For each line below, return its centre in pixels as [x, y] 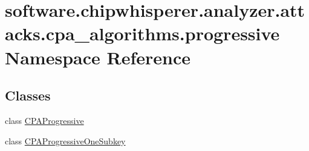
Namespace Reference [98, 57]
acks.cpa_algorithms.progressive [142, 33]
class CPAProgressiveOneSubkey [65, 140]
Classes [28, 95]
